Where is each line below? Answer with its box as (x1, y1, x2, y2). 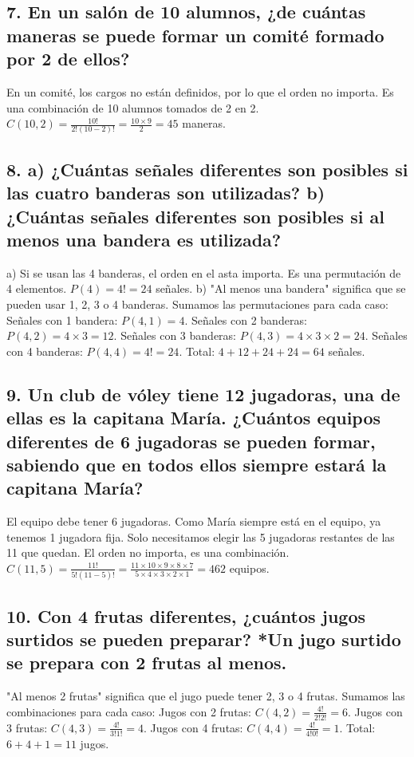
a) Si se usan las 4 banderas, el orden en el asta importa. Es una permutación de (6, 264, 401, 281)
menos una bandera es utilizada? (6, 227, 282, 252)
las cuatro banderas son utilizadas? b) (6, 180, 325, 205)
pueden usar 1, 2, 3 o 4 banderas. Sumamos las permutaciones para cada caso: (6, 296, 388, 313)
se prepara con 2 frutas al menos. (6, 650, 287, 675)
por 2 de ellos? (6, 46, 130, 71)
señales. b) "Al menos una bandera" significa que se (156, 280, 406, 297)
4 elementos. (6, 280, 67, 297)
